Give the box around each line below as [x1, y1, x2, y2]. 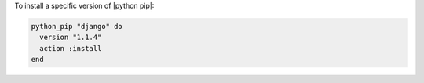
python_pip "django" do [31, 22, 123, 31]
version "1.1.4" [39, 33, 102, 42]
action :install [39, 44, 102, 52]
